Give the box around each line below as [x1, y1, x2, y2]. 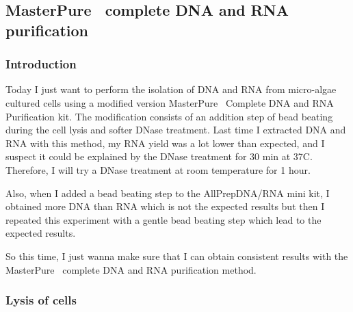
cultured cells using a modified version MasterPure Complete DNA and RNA [5, 95, 334, 109]
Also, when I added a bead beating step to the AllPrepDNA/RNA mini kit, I [5, 185, 330, 200]
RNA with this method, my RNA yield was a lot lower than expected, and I [5, 135, 325, 150]
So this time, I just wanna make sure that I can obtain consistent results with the [5, 248, 348, 263]
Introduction [5, 55, 77, 73]
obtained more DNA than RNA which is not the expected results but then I [5, 199, 325, 213]
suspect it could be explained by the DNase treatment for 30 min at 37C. [5, 149, 313, 164]
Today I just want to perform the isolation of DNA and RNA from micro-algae [5, 82, 337, 96]
